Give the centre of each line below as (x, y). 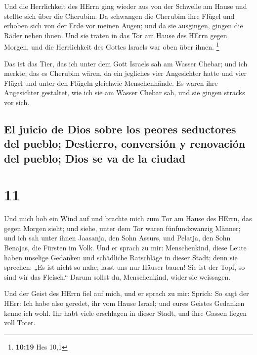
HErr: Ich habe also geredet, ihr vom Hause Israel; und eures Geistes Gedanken (124, 303)
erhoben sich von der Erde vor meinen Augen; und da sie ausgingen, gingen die (124, 26)
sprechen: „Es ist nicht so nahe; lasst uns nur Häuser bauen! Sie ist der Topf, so (125, 267)
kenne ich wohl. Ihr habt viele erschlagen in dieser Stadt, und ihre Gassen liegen (125, 313)
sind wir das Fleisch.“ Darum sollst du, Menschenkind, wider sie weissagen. (117, 276)
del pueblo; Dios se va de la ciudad (95, 158)
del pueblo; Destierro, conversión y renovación (125, 144)
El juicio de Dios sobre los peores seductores (120, 129)
